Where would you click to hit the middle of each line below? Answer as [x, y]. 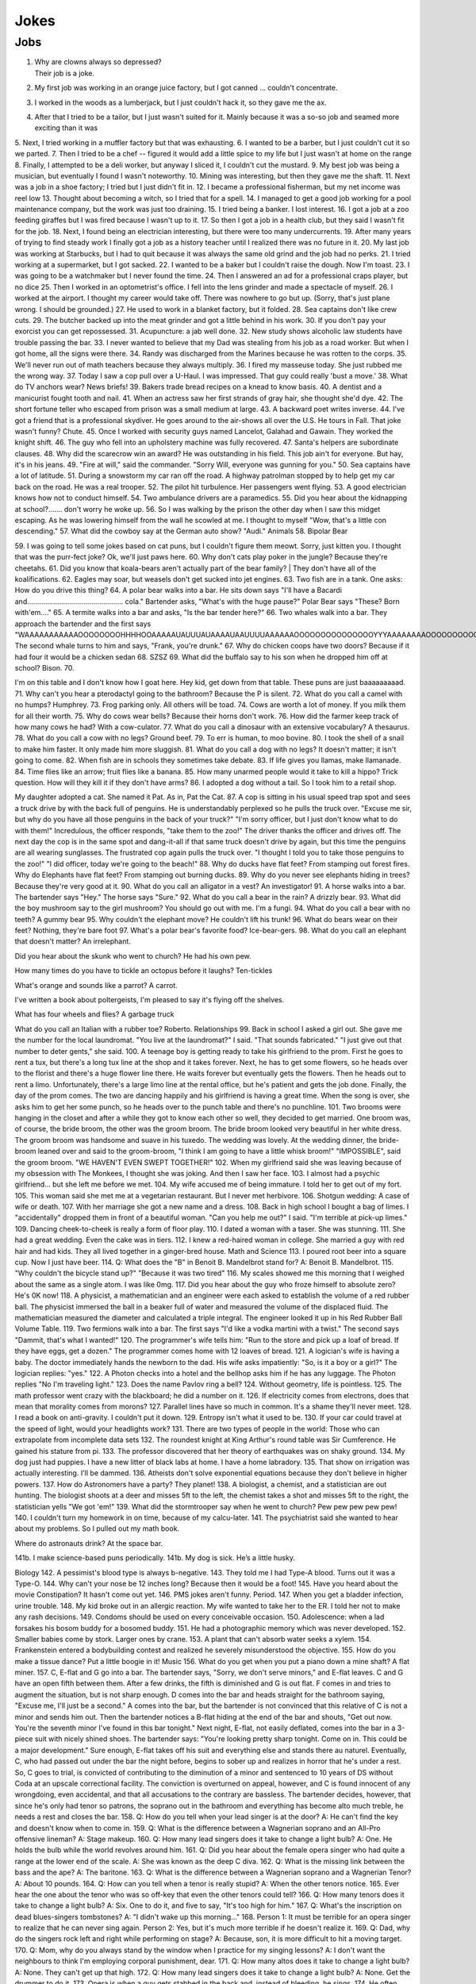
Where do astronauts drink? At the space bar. [89, 1543]
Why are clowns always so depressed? [98, 62]
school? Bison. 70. [44, 668]
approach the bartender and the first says [83, 624]
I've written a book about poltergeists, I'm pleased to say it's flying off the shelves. [150, 1000]
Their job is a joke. [65, 73]
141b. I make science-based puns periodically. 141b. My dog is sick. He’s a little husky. [155, 1558]
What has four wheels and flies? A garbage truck [94, 1014]
